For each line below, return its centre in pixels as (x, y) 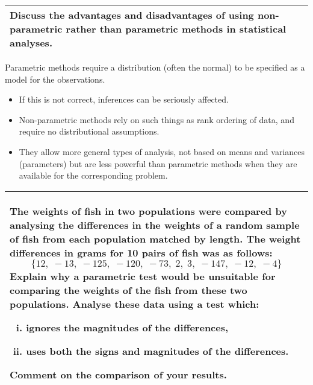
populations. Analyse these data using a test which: (135, 304)
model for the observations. (55, 79)
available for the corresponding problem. (93, 175)
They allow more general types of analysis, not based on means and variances (162, 151)
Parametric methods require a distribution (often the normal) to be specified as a (155, 67)
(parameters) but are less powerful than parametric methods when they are (158, 163)
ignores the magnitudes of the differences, (127, 327)
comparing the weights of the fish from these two (129, 290)
